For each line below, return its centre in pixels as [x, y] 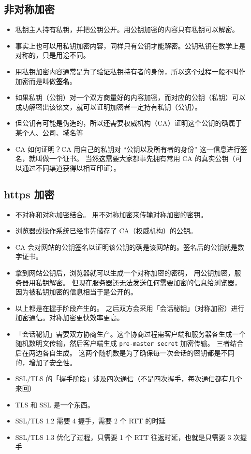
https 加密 [29, 194]
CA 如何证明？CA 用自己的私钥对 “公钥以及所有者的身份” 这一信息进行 [128, 149]
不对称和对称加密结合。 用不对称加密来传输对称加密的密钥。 [111, 214]
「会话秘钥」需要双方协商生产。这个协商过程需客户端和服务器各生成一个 [130, 333]
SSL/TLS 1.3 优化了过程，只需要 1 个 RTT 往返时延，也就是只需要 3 [123, 437]
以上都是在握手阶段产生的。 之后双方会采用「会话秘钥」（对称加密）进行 [130, 308]
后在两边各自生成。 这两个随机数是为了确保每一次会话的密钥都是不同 [125, 353]
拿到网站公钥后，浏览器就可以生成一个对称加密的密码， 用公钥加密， [125, 272]
